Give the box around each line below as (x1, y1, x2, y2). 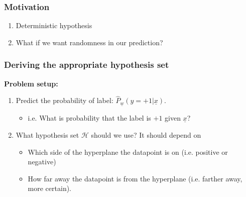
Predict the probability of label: (16, 95, 113, 106)
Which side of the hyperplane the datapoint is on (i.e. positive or (28, 146, 228, 157)
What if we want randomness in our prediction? (16, 37, 163, 47)
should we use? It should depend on (91, 130, 201, 140)
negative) (28, 156, 56, 167)
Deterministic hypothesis (16, 20, 92, 31)
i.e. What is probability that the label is (28, 113, 151, 123)
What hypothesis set (16, 130, 79, 140)
